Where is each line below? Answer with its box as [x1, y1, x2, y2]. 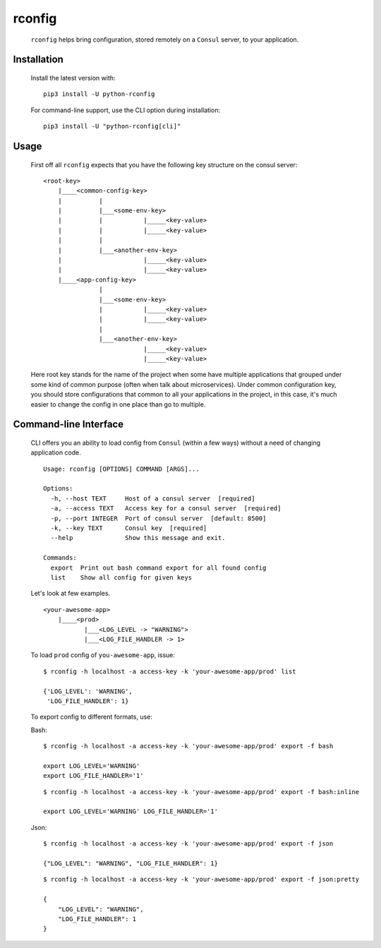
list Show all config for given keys [50, 574, 193, 582]
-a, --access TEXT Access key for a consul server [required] [50, 505, 282, 512]
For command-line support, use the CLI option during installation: [30, 106, 221, 114]
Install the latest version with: [30, 73, 116, 82]
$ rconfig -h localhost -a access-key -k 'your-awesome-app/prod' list [43, 667, 296, 676]
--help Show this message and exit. [50, 534, 226, 542]
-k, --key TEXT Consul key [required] [50, 524, 207, 532]
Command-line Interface [13, 419, 123, 431]
